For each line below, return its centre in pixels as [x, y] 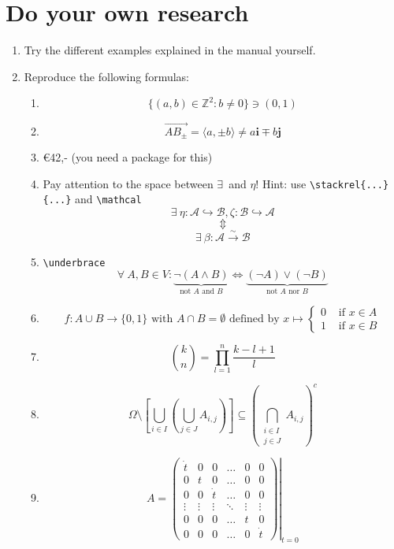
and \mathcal [108, 199]
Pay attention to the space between [128, 183]
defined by [254, 319]
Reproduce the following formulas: [106, 76]
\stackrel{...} [349, 185]
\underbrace [74, 263]
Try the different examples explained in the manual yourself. [170, 50]
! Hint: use [281, 183]
